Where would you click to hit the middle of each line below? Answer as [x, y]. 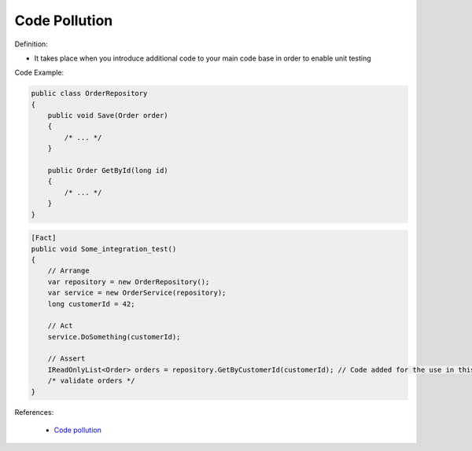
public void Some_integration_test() [104, 249]
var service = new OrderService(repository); [137, 293]
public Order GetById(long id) [108, 170]
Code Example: [39, 73]
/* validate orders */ [91, 381]
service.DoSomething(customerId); [114, 337]
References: [34, 412]
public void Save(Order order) [108, 115]
